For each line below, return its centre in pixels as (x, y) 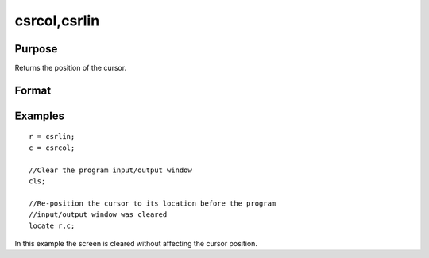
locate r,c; (52, 225)
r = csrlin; (52, 137)
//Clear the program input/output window (110, 170)
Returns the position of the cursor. (71, 68)
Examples (40, 116)
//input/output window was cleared (98, 215)
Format (33, 90)
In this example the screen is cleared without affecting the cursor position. (136, 243)
